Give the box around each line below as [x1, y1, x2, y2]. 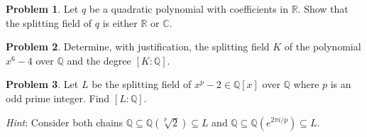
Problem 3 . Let [6, 77, 79, 92]
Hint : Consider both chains [6, 114, 124, 129]
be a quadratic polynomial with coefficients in [89, 1, 288, 16]
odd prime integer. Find [6, 90, 110, 105]
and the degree [67, 53, 131, 67]
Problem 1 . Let [6, 1, 79, 16]
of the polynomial [284, 39, 361, 54]
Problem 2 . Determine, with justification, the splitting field [6, 39, 270, 54]
